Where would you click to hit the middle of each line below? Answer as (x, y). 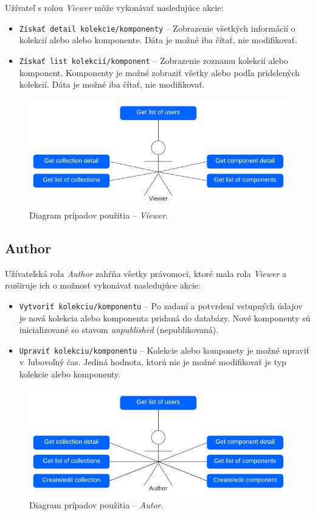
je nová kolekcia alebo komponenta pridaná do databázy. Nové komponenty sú (165, 317)
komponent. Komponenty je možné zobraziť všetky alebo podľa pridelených (159, 72)
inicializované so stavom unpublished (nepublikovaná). (119, 330)
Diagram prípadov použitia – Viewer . (99, 215)
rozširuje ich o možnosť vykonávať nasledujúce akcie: (103, 285)
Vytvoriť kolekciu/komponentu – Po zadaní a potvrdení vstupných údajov (161, 305)
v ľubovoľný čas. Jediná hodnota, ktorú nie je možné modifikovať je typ (153, 362)
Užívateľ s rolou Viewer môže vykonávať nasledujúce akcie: (114, 7)
